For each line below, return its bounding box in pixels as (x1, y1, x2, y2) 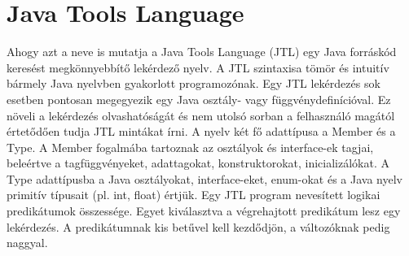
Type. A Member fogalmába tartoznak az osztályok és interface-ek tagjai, (7, 138, 374, 155)
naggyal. (7, 234, 48, 251)
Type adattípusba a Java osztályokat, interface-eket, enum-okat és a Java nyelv (7, 170, 402, 187)
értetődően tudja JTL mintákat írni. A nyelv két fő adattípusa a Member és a (7, 123, 396, 140)
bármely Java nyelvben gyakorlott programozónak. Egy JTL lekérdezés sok (7, 75, 380, 92)
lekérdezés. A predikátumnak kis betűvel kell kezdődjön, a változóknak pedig (7, 218, 390, 235)
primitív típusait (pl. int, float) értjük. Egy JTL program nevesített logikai (7, 186, 380, 203)
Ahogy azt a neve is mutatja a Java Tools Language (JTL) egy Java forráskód (7, 43, 397, 60)
